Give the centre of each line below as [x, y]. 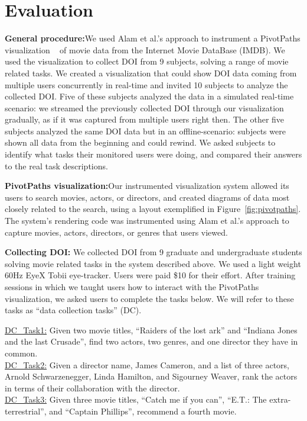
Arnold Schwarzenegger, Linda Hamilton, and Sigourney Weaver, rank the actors [151, 376]
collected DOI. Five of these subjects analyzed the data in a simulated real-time [149, 96]
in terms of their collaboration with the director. [92, 388]
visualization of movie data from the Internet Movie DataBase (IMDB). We [145, 49]
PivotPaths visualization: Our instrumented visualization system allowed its [147, 186]
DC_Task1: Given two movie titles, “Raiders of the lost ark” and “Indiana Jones [151, 330]
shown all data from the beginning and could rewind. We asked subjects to [140, 142]
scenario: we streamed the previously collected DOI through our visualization [144, 107]
